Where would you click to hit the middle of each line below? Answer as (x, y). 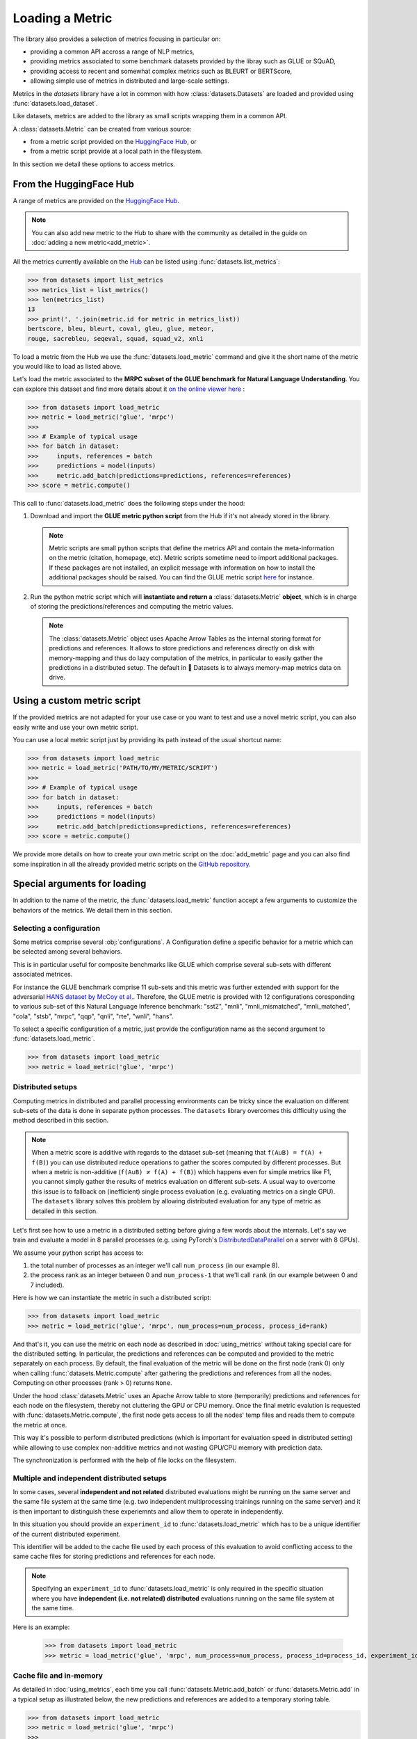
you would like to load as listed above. (67, 367)
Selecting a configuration (57, 928)
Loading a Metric (63, 18)
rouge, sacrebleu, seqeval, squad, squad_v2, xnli (116, 338)
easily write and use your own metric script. (75, 727)
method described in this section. (61, 1121)
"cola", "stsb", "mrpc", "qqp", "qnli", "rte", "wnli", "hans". (93, 1016)
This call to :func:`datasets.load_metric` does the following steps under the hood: (129, 503)
